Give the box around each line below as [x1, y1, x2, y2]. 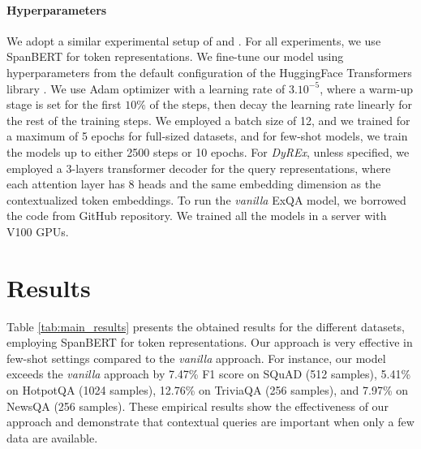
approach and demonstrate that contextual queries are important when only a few [6, 413, 415, 430]
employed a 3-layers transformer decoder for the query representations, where [6, 159, 391, 176]
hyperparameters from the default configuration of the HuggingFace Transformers [6, 63, 412, 80]
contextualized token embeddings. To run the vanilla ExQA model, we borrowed [6, 191, 406, 208]
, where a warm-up [320, 80, 413, 97]
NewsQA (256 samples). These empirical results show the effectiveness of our [6, 397, 389, 414]
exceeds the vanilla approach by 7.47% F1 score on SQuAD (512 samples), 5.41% [6, 365, 411, 382]
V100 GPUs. [6, 222, 69, 240]
